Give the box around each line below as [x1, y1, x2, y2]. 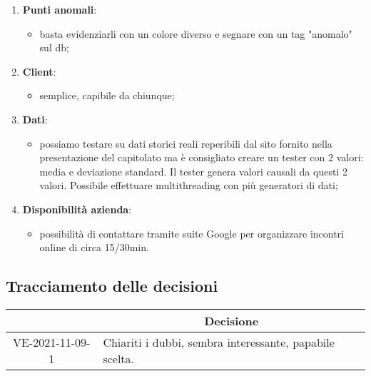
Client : [22, 63, 56, 78]
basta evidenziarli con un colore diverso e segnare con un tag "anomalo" [39, 26, 352, 41]
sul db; [39, 40, 69, 55]
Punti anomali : [22, 2, 97, 16]
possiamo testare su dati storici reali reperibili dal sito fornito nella [39, 136, 332, 151]
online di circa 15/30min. [39, 240, 149, 255]
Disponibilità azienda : [22, 201, 132, 216]
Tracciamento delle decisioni [6, 275, 218, 297]
